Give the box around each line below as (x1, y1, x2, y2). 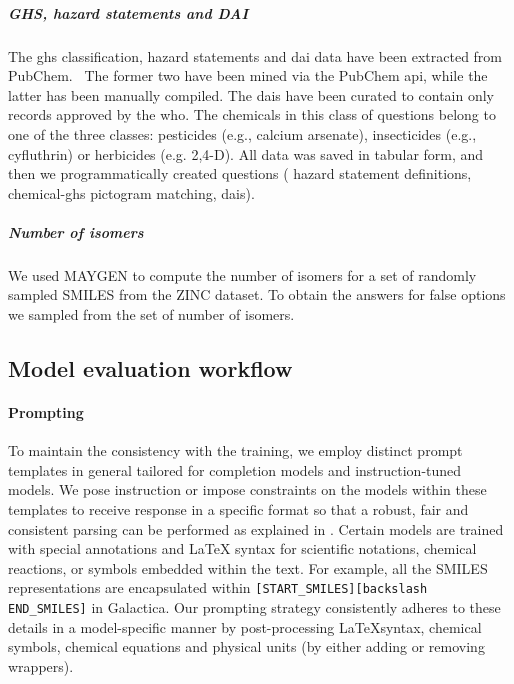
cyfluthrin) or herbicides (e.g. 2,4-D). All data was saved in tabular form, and (8, 143, 484, 164)
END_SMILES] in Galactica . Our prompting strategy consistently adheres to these (8, 597, 501, 618)
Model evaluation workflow (8, 353, 293, 384)
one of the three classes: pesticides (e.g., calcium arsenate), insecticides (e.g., (8, 123, 477, 144)
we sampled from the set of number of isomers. (8, 304, 295, 325)
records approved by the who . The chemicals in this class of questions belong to (8, 104, 496, 125)
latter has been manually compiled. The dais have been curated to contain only (8, 84, 494, 105)
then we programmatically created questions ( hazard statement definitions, (8, 163, 472, 184)
